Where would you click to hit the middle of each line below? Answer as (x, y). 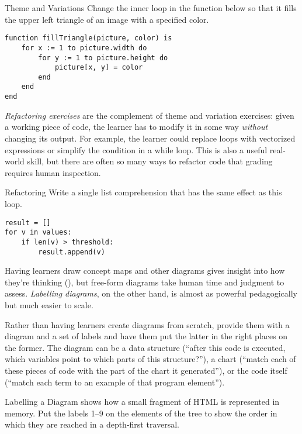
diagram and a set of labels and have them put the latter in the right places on (146, 336)
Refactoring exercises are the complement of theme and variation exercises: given (150, 115)
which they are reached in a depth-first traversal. (92, 424)
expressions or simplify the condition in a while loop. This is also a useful (136, 149)
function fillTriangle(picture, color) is (88, 38)
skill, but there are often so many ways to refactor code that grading (150, 161)
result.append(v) (72, 252)
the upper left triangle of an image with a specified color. (107, 19)
